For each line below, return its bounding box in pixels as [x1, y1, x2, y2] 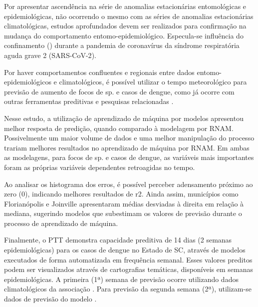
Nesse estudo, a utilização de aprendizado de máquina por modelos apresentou [4, 112, 244, 123]
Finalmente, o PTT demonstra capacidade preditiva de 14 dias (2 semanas [4, 234, 232, 245]
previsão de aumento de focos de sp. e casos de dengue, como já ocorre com [4, 86, 235, 96]
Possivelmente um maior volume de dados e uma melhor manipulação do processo [4, 132, 255, 143]
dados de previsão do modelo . [4, 293, 97, 304]
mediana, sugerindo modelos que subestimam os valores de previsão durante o [4, 208, 242, 218]
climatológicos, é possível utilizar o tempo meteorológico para [59, 76, 247, 87]
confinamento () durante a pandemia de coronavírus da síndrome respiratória [4, 40, 240, 50]
